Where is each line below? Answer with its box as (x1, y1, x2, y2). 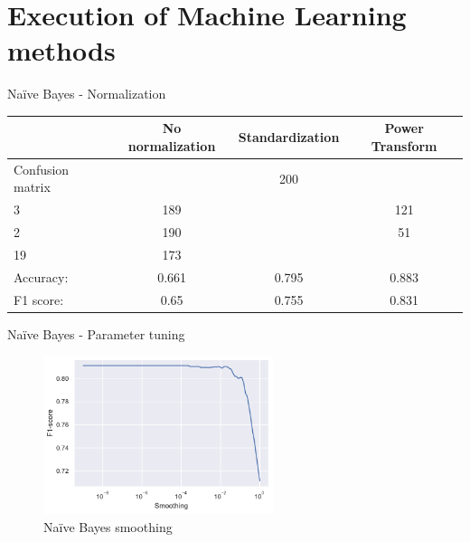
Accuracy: (14, 267, 69, 286)
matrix (14, 177, 51, 196)
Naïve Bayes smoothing (43, 517, 173, 536)
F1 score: (14, 290, 64, 309)
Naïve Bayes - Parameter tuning (7, 324, 185, 343)
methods (7, 32, 116, 69)
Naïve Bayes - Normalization (7, 84, 166, 103)
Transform (371, 137, 437, 155)
